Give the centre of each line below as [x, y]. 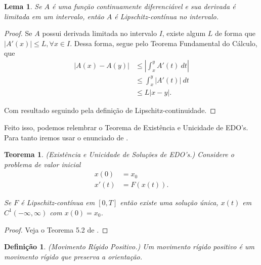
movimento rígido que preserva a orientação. [73, 256]
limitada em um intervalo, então [54, 16]
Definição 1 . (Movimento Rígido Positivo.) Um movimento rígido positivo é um [129, 247]
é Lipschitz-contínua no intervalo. [167, 16]
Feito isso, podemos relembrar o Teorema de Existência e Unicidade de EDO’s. [126, 127]
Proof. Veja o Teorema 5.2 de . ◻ [56, 229]
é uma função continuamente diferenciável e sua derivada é [144, 6]
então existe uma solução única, [169, 202]
